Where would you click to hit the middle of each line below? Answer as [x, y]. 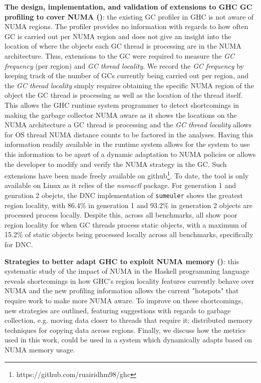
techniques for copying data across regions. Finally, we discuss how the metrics [125, 330]
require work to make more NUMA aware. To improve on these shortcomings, [124, 300]
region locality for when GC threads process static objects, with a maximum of [126, 224]
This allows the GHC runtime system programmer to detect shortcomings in [122, 105]
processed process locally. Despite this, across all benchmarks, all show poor [121, 215]
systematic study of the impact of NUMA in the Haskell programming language [127, 271]
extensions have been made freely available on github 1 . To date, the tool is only [127, 175]
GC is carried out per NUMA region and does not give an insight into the [118, 36]
